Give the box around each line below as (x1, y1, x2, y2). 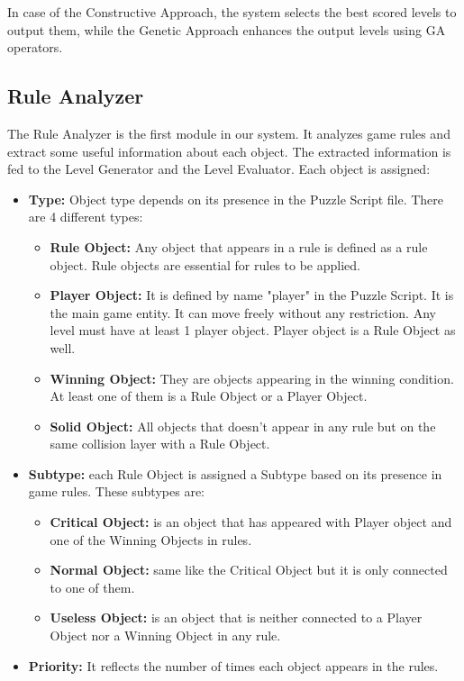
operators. (7, 38, 63, 57)
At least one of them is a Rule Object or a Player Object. (50, 386, 368, 405)
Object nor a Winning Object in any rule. (50, 626, 281, 645)
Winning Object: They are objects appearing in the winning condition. (50, 368, 454, 387)
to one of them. (50, 577, 135, 596)
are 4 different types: (28, 207, 143, 226)
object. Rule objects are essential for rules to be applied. (50, 255, 360, 274)
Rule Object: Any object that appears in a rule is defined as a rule (50, 237, 428, 256)
